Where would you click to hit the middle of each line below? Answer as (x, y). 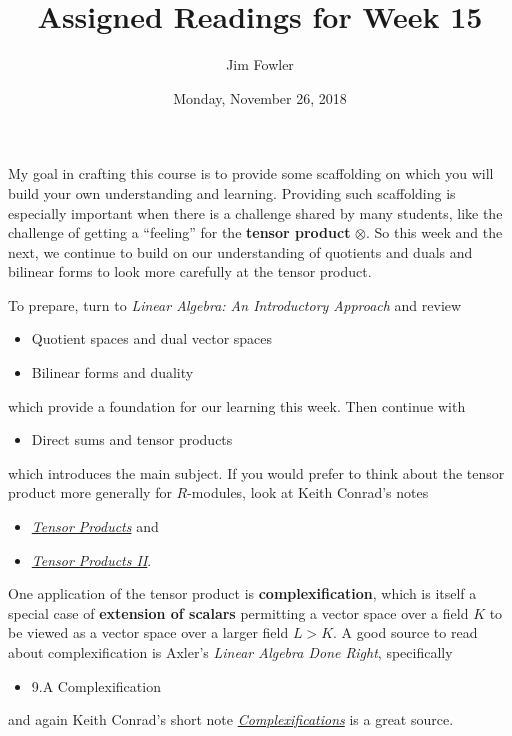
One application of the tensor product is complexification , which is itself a (242, 593)
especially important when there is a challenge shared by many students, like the (255, 212)
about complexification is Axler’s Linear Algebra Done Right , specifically (230, 652)
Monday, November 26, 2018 (260, 97)
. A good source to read (405, 632)
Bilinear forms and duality (112, 372)
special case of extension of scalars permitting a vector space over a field (238, 612)
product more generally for (90, 492)
